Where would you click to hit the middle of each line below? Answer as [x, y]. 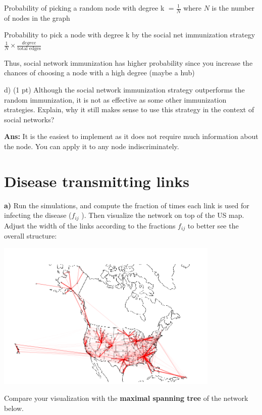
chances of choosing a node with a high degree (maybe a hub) [99, 73]
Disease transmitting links [97, 181]
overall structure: [31, 236]
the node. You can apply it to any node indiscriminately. [92, 146]
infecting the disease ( [38, 215]
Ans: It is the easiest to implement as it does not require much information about [131, 136]
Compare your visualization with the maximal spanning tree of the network [126, 398]
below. [14, 408]
